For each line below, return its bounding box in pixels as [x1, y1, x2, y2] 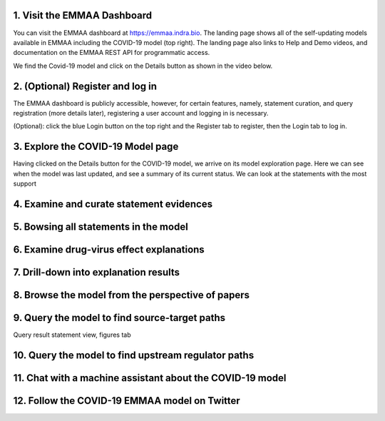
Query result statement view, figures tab [13, 330, 131, 339]
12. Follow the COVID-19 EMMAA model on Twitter [13, 395, 240, 407]
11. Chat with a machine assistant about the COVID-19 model [13, 372, 287, 384]
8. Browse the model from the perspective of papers [13, 289, 250, 301]
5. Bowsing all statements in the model [13, 220, 188, 233]
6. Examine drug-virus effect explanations [13, 243, 205, 255]
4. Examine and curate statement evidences [13, 198, 213, 210]
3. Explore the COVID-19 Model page [13, 141, 179, 153]
